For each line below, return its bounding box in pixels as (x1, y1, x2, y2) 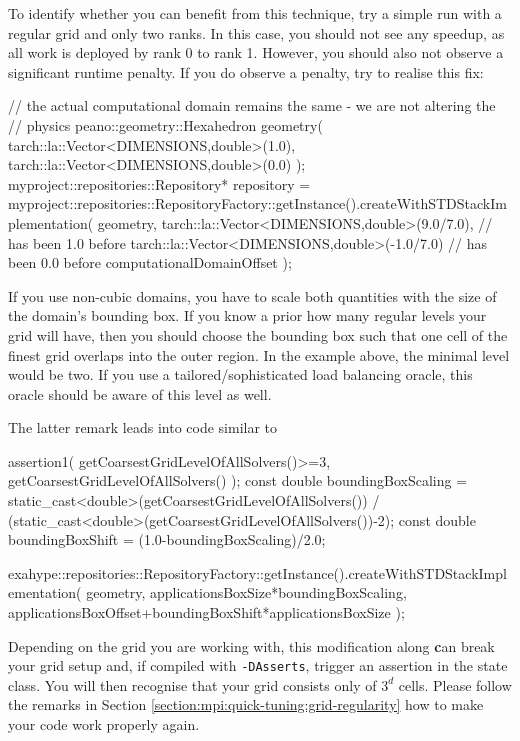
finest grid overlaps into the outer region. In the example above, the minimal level (8, 344, 510, 365)
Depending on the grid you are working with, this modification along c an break (8, 635, 495, 656)
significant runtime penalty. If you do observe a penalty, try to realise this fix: (8, 61, 484, 82)
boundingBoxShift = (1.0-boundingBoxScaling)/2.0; (8, 529, 326, 550)
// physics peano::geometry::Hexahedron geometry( (8, 114, 323, 135)
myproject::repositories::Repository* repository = (8, 173, 311, 194)
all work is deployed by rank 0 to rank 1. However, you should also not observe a (8, 42, 504, 63)
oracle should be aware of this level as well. (8, 383, 272, 404)
